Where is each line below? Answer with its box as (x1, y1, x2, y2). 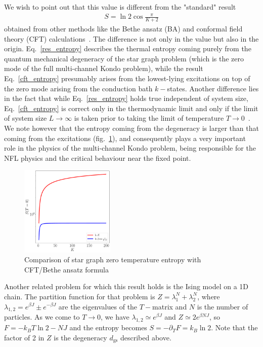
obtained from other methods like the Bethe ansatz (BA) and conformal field (4, 23, 243, 33)
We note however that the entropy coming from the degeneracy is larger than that (4, 122, 259, 133)
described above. (120, 332, 171, 342)
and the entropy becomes (69, 322, 147, 333)
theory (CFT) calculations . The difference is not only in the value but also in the (4, 33, 259, 44)
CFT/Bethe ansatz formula (24, 264, 109, 274)
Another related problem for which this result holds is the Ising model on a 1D (4, 281, 248, 292)
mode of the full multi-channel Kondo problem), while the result (4, 63, 203, 74)
